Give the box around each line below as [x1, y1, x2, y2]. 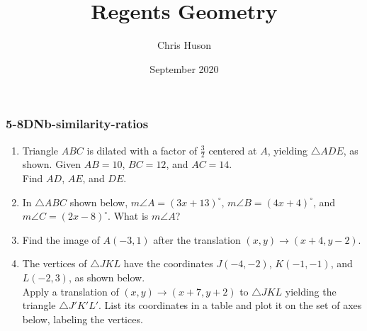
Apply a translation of [22, 284, 119, 298]
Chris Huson [157, 38, 212, 52]
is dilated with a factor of [86, 142, 198, 157]
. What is [108, 208, 149, 223]
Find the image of [22, 232, 100, 247]
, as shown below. [68, 270, 145, 284]
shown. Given [22, 157, 81, 172]
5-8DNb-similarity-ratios [6, 115, 149, 133]
